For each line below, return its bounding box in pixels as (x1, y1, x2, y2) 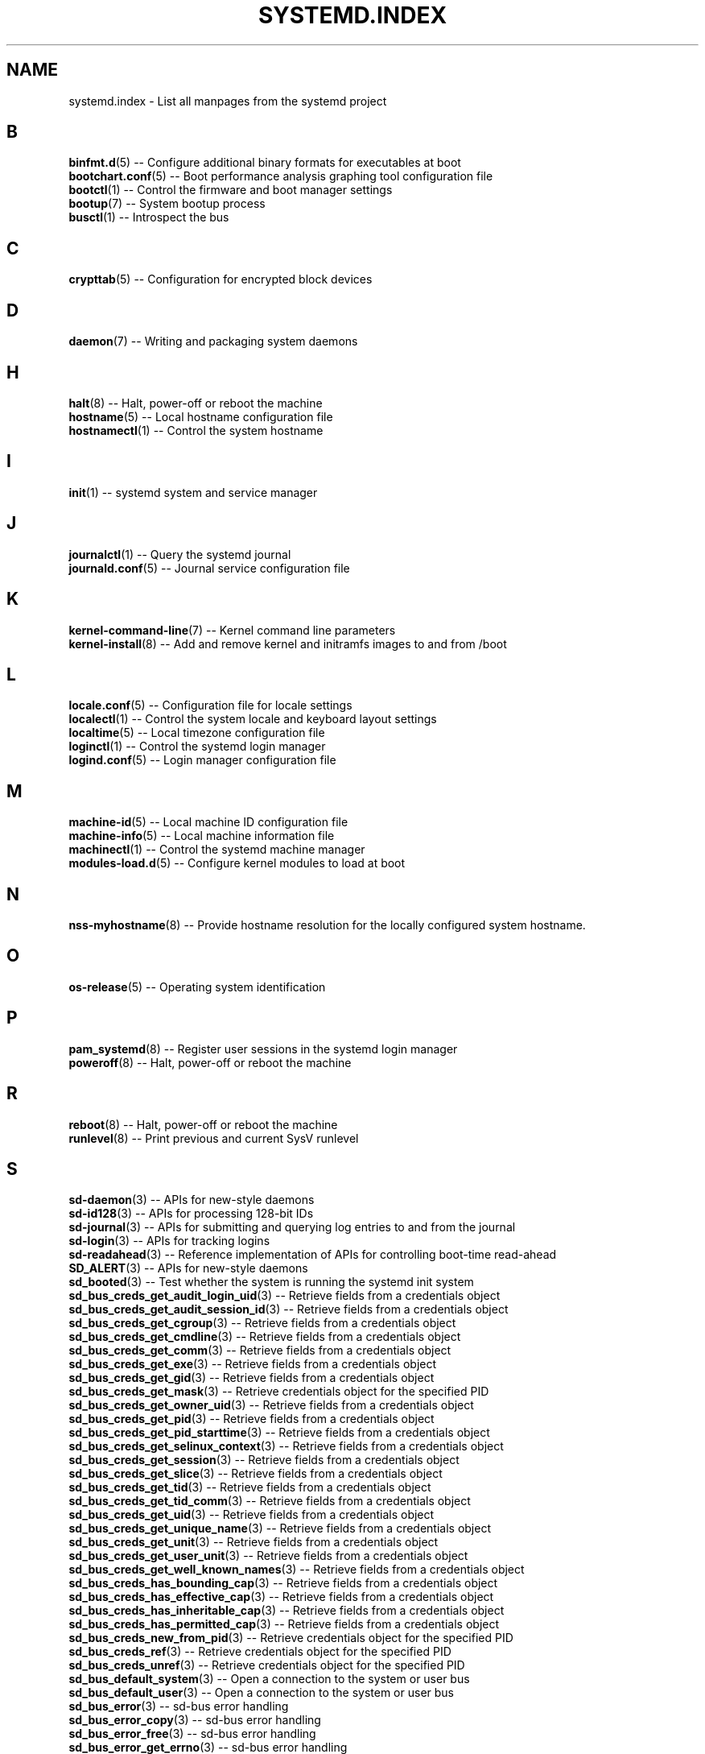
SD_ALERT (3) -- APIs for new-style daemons (68, 1261, 308, 1276)
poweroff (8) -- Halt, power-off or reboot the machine (68, 1055, 352, 1069)
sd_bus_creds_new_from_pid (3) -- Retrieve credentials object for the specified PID (68, 1631, 513, 1645)
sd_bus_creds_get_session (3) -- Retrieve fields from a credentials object (68, 1453, 460, 1467)
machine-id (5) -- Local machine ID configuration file (68, 815, 348, 829)
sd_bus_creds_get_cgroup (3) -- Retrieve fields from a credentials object (68, 1316, 456, 1330)
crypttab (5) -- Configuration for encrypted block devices (68, 272, 373, 287)
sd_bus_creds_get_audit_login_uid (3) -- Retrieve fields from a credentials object (68, 1289, 501, 1303)
